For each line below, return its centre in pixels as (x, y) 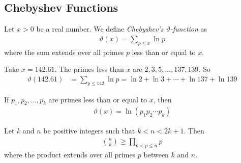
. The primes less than (89, 69)
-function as (189, 29)
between (156, 154)
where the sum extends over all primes (64, 52)
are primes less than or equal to (98, 99)
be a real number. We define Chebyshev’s (100, 29)
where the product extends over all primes (70, 154)
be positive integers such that (89, 131)
